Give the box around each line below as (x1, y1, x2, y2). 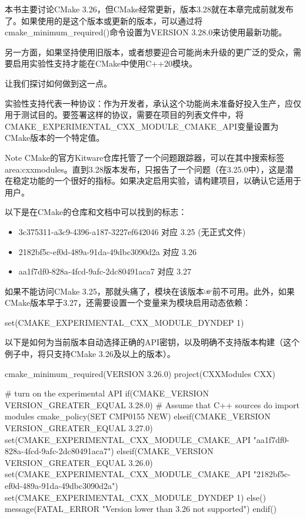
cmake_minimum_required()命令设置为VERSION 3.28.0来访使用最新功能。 (5, 26, 287, 38)
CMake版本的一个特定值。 (5, 131, 105, 144)
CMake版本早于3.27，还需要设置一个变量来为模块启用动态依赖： (5, 296, 251, 309)
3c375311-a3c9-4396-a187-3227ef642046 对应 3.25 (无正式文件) (18, 225, 246, 237)
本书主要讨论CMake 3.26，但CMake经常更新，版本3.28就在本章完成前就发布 (5, 3, 294, 15)
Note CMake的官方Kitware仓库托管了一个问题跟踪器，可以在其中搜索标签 (5, 151, 285, 163)
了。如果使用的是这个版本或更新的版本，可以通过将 (5, 14, 202, 27)
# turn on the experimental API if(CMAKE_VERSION (5, 387, 209, 399)
